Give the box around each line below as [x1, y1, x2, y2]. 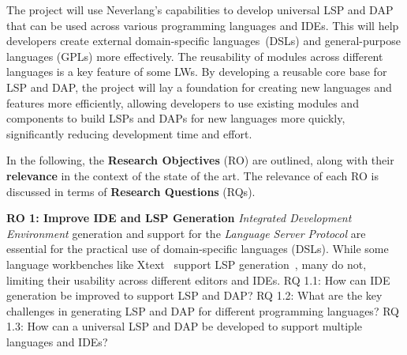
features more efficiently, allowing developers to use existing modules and [6, 94, 359, 111]
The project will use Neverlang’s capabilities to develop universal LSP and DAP [6, 2, 394, 17]
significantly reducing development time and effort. [6, 125, 252, 142]
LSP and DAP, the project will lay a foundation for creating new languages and [6, 78, 392, 95]
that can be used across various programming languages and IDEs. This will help [6, 17, 399, 33]
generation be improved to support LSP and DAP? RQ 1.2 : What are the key [6, 287, 383, 304]
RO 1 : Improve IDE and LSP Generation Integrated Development [6, 210, 352, 226]
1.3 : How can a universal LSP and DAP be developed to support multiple [6, 318, 362, 334]
